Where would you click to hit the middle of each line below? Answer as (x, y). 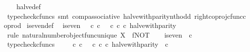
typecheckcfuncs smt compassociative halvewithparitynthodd (99, 16)
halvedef (28, 6)
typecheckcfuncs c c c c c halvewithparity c (88, 44)
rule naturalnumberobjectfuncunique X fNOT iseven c (99, 34)
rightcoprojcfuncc (220, 16)
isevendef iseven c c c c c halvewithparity (102, 25)
